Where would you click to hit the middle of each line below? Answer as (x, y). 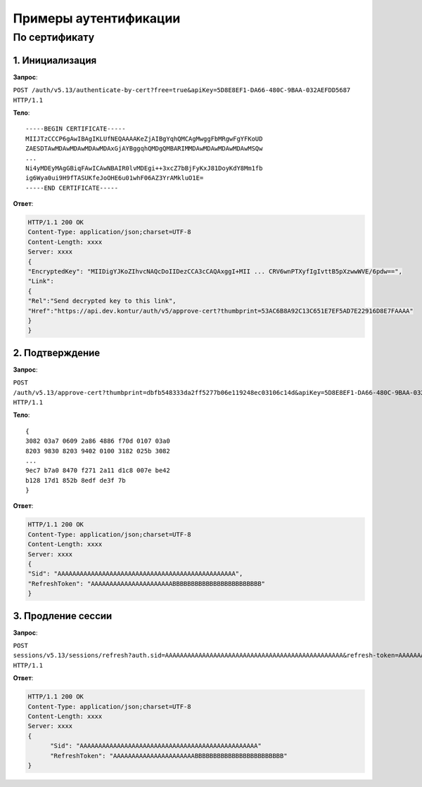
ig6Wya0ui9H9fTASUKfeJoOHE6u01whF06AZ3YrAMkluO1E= (115, 178)
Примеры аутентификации (97, 18)
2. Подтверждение (57, 352)
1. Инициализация (55, 60)
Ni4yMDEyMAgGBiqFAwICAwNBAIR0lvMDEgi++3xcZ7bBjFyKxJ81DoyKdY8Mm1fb (144, 168)
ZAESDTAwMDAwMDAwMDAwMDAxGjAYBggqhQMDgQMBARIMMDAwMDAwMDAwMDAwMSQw (144, 149)
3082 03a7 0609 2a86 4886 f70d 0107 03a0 (98, 441)
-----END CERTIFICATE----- (72, 188)
